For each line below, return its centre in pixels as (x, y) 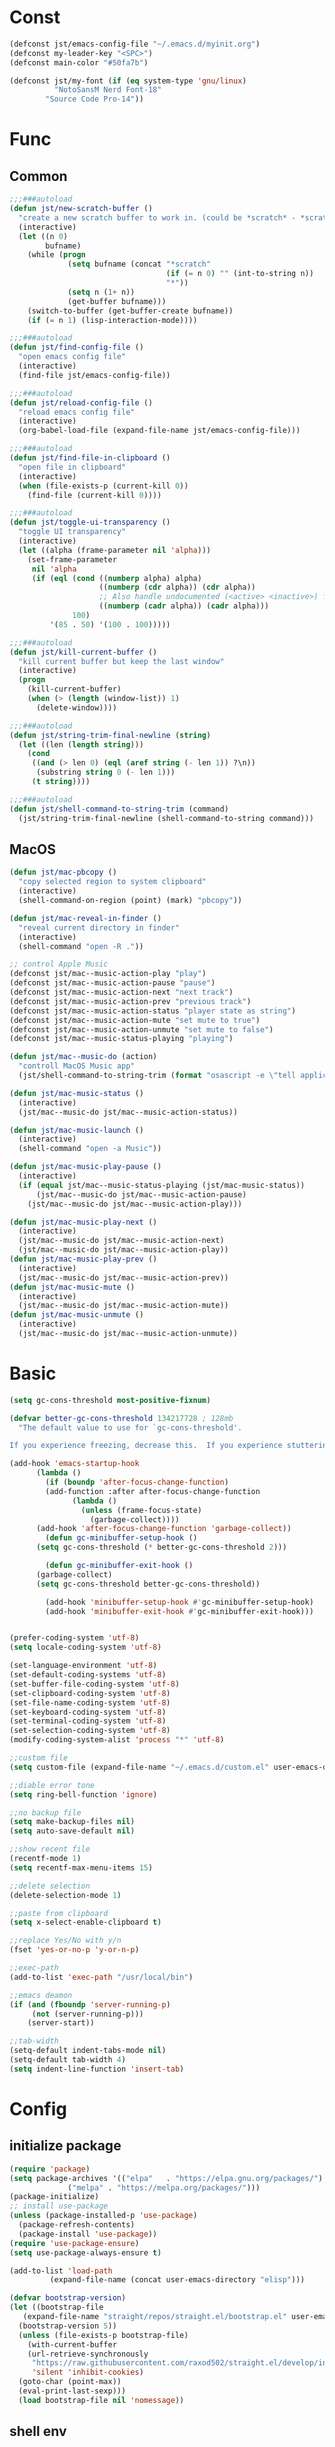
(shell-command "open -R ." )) (81, 946)
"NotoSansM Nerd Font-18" (107, 90)
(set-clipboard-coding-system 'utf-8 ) (90, 1693)
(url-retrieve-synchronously (88, 2354)
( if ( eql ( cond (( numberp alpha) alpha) (116, 578)
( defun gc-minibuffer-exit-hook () (119, 1566)
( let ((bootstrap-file (56, 2307)
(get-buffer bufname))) (117, 301)
